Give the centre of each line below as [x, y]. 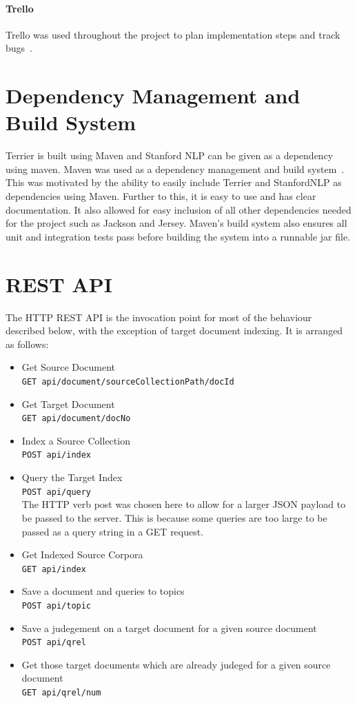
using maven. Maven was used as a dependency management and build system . [175, 169]
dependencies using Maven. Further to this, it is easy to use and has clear [161, 196]
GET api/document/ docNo [76, 419]
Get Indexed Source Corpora [82, 554]
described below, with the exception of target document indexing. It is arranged [174, 330]
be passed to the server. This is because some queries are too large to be [174, 517]
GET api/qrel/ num [61, 693]
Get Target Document [68, 404]
